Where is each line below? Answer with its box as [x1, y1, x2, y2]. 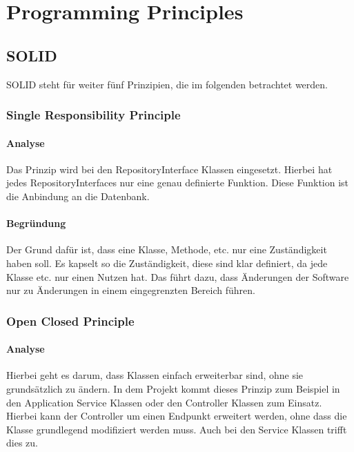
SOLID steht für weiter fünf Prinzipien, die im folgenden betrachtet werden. [6, 77, 328, 91]
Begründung [6, 216, 66, 230]
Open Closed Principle [6, 312, 135, 329]
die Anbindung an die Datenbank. [6, 189, 150, 203]
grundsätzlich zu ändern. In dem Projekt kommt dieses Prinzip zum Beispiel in [6, 382, 340, 395]
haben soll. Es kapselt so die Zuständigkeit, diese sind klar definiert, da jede [6, 255, 328, 270]
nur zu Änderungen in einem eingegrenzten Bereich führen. [6, 283, 255, 297]
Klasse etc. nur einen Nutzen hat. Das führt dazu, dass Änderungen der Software [6, 269, 349, 284]
